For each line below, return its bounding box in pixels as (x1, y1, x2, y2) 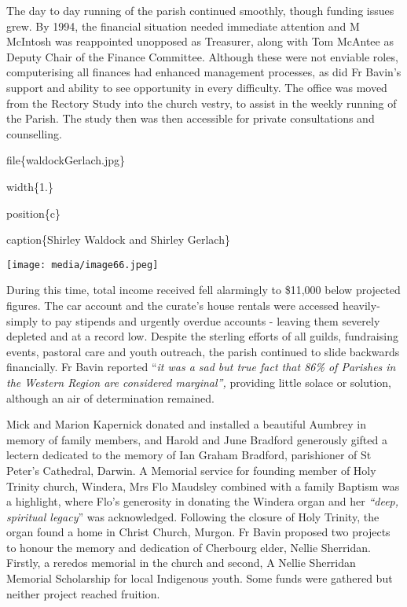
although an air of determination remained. (6, 389, 214, 406)
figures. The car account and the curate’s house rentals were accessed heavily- (6, 296, 380, 313)
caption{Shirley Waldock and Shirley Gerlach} (6, 231, 230, 248)
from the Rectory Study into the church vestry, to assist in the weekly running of (6, 94, 397, 111)
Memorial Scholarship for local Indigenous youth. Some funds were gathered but (6, 570, 393, 587)
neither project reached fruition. (6, 585, 160, 601)
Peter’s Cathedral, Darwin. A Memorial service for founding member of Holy (6, 462, 376, 478)
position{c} (6, 204, 60, 221)
